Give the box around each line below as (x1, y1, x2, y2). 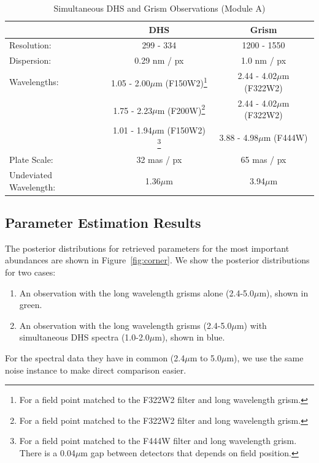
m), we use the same (226, 351, 304, 364)
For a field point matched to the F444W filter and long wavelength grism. (19, 434, 297, 447)
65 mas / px (240, 153, 286, 166)
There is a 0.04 (19, 446, 75, 459)
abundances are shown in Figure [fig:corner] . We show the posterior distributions (5, 254, 310, 266)
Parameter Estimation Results (5, 213, 201, 232)
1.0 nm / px (240, 54, 286, 67)
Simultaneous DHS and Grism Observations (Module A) (53, 2, 266, 14)
